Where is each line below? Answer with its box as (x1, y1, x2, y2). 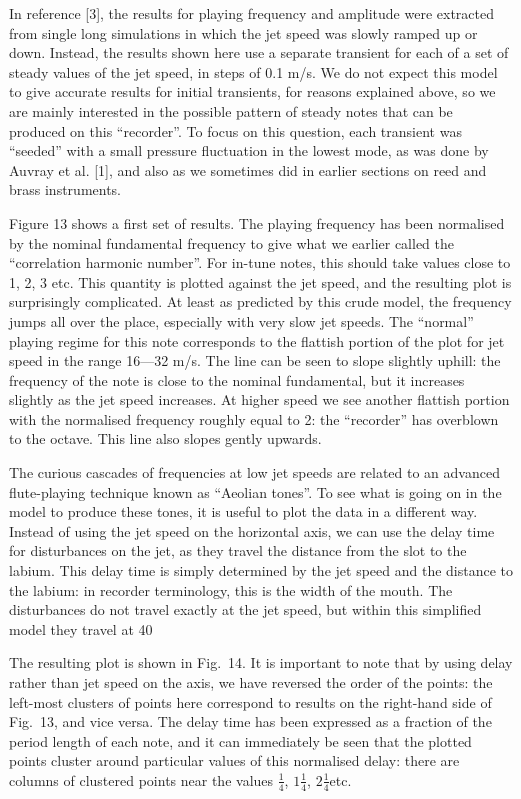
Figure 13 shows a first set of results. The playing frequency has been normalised (9, 212, 505, 233)
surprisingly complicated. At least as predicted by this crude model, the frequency (9, 291, 512, 312)
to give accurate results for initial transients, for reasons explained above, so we (9, 81, 496, 102)
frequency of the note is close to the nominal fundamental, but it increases (9, 369, 465, 390)
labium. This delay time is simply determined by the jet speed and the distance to (9, 560, 514, 581)
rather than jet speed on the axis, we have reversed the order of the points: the (9, 672, 493, 692)
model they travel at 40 (9, 618, 153, 639)
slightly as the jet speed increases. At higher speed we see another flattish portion (9, 389, 510, 410)
